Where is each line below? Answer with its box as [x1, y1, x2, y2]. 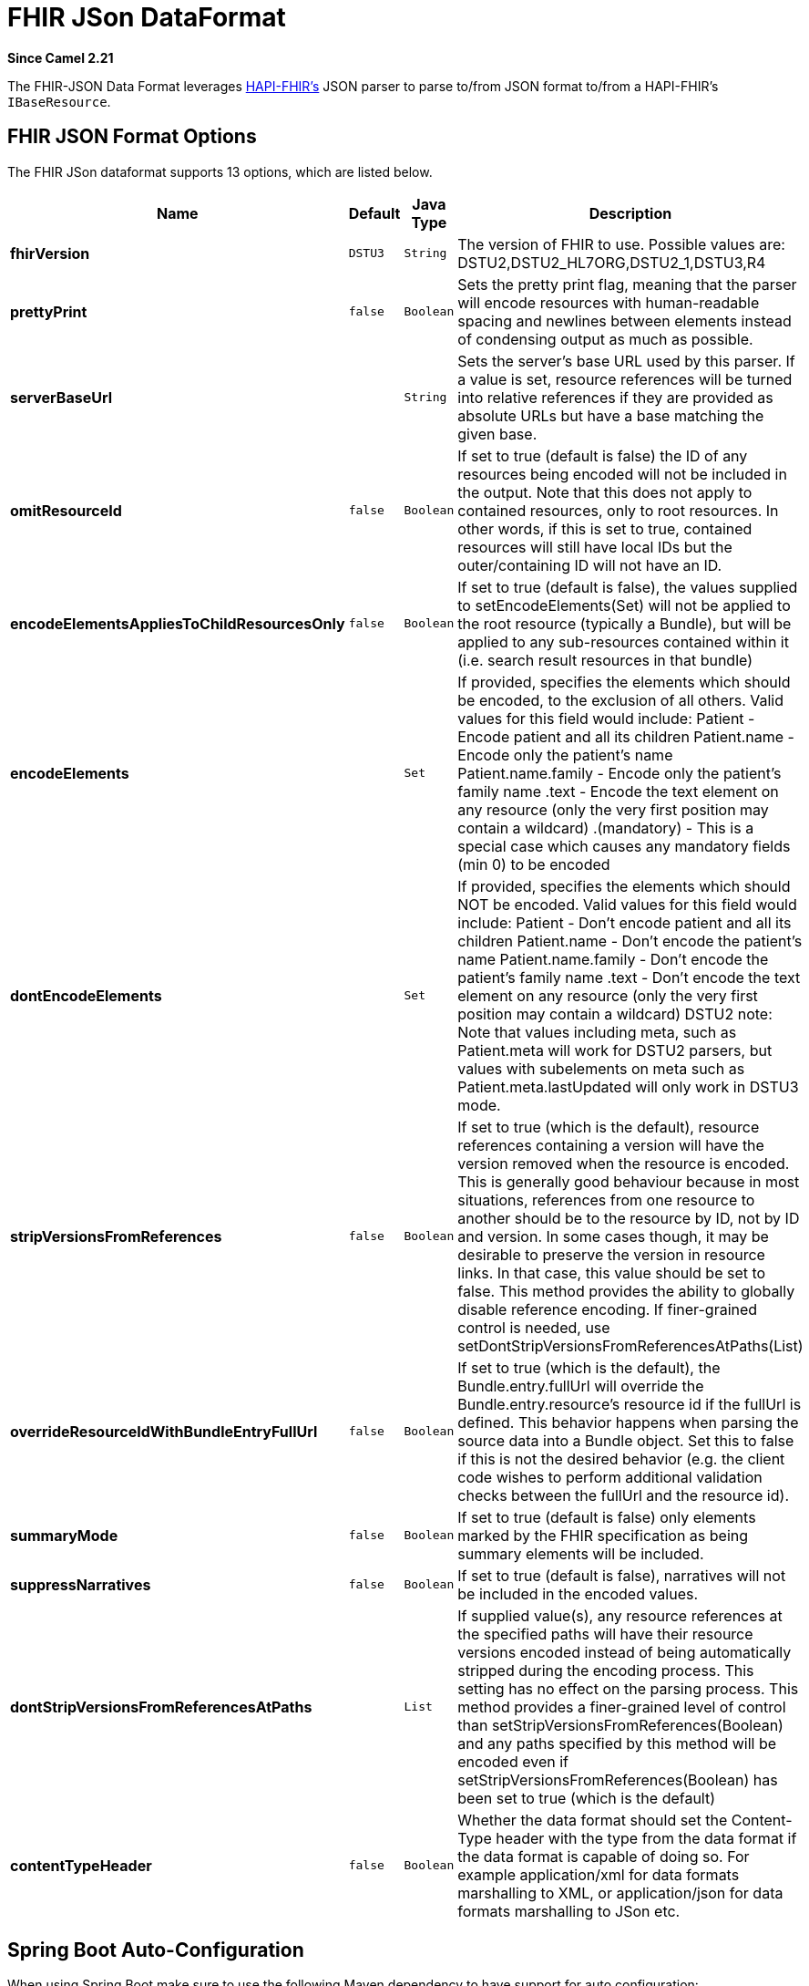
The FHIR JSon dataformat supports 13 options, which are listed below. [7, 163, 433, 180]
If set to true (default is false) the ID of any [457, 446, 748, 465]
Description [589, 203, 672, 222]
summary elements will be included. [457, 1544, 704, 1563]
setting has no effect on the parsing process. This [457, 1679, 799, 1698]
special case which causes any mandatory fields [457, 836, 791, 855]
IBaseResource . [7, 93, 111, 109]
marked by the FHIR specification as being [457, 1526, 749, 1545]
